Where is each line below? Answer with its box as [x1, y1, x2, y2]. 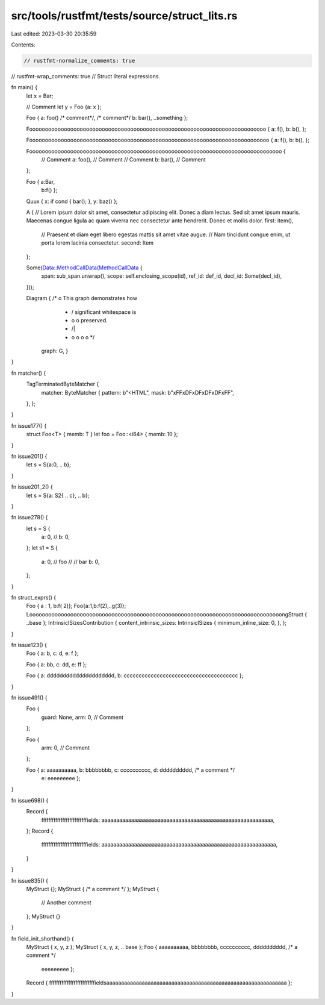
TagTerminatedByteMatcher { [26, 380, 99, 388]
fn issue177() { [11, 422, 47, 429]
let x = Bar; [26, 92, 54, 99]
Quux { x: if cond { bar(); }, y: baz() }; [26, 198, 118, 205]
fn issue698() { [11, 797, 49, 804]
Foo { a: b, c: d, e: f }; [26, 650, 79, 657]
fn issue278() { [11, 514, 48, 521]
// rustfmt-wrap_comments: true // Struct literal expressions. [11, 72, 161, 80]
